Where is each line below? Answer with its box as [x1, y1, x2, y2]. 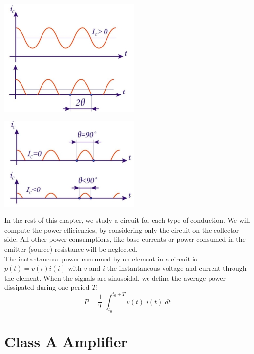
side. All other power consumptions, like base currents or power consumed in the [4, 234, 246, 244]
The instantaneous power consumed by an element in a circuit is [4, 253, 197, 263]
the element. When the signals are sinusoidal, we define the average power [4, 272, 226, 283]
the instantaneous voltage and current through [107, 263, 247, 273]
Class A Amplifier [4, 331, 127, 351]
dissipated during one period [4, 282, 90, 292]
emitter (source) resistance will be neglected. [4, 244, 138, 254]
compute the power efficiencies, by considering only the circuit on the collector [4, 224, 239, 235]
